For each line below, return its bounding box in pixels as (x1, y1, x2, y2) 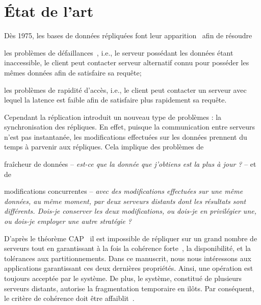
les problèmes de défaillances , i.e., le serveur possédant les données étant (4, 47, 233, 58)
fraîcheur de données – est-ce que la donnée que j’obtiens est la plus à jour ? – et (4, 159, 256, 169)
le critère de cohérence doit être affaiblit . (4, 293, 135, 303)
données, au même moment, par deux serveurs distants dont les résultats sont (4, 195, 246, 206)
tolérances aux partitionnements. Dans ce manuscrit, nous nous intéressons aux (4, 252, 251, 263)
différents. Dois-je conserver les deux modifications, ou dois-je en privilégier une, (4, 206, 256, 216)
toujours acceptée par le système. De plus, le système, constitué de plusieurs (4, 273, 242, 283)
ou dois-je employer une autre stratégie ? (4, 216, 132, 226)
